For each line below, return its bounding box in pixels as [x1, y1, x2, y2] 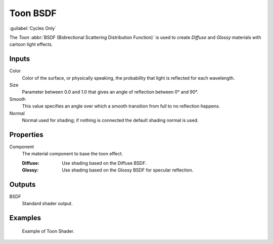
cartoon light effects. [9, 41, 53, 47]
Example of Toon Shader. [22, 228, 74, 234]
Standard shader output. [22, 201, 73, 207]
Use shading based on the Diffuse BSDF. [62, 160, 147, 166]
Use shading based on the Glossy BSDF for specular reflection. [62, 167, 194, 173]
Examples [9, 214, 41, 222]
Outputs [9, 180, 36, 189]
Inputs [9, 54, 30, 63]
